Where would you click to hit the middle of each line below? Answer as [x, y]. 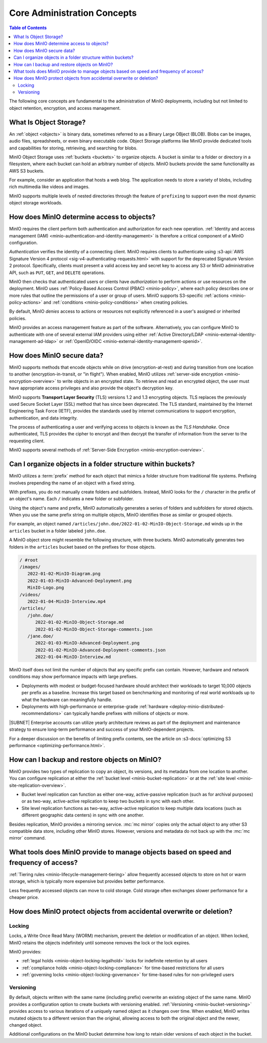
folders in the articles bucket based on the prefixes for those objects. [82, 547]
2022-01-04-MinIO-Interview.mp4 [67, 601]
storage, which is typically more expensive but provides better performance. [87, 881]
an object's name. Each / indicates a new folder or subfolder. [72, 499]
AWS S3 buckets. [27, 171]
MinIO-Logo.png [46, 588]
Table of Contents [28, 28]
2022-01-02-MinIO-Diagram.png [64, 574]
